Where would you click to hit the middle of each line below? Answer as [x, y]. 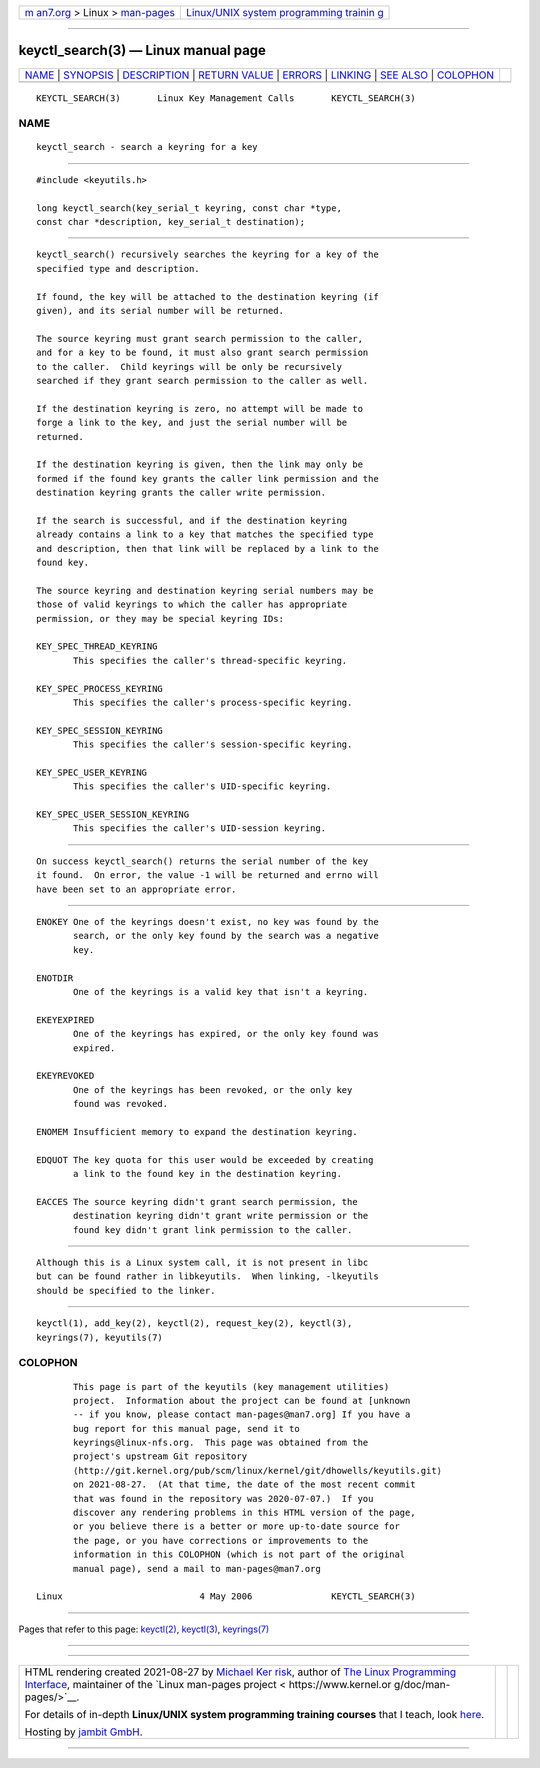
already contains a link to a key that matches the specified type [205, 534]
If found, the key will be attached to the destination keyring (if [207, 296]
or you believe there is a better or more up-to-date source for [236, 1526]
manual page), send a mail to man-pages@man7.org [197, 1568]
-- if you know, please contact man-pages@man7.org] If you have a [242, 1414]
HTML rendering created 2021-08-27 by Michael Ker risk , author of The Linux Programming [240, 1672]
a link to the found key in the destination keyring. [207, 1174]
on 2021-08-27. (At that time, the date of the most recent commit [244, 1484]
